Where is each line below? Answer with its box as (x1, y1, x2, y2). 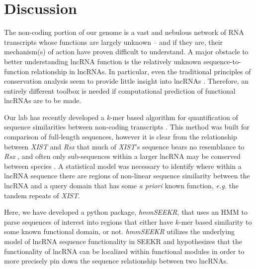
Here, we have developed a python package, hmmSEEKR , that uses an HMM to (4, 207, 248, 217)
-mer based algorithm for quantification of (110, 112, 238, 122)
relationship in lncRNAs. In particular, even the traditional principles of (31, 66, 251, 76)
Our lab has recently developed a (4, 112, 104, 122)
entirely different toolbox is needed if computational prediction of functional (4, 85, 236, 96)
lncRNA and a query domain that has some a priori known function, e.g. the (4, 180, 239, 191)
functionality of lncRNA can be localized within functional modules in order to (4, 246, 245, 256)
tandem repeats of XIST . (4, 190, 80, 200)
